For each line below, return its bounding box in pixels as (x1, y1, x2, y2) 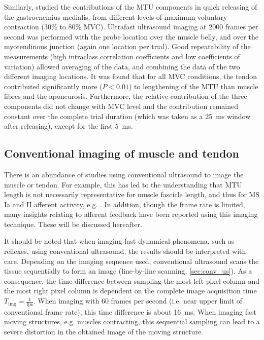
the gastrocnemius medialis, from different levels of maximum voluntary (4, 11, 227, 22)
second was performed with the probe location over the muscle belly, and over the (4, 31, 258, 42)
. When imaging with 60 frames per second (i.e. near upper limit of (33, 295, 243, 306)
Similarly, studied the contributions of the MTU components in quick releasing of (4, 2, 257, 12)
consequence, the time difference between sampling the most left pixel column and (4, 275, 260, 286)
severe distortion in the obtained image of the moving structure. (4, 326, 203, 337)
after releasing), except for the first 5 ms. (4, 121, 133, 131)
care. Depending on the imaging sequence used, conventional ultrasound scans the (4, 255, 259, 266)
